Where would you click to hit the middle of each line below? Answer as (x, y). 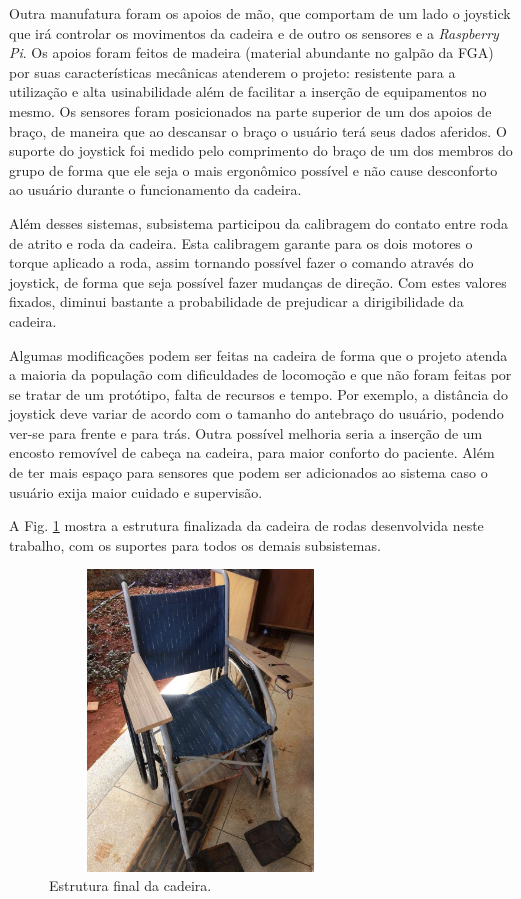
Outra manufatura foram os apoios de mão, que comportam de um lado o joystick (260, 13)
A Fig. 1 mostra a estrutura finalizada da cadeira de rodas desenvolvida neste (246, 525)
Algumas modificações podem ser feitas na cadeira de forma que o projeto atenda (258, 354)
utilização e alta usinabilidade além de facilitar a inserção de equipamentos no (248, 91)
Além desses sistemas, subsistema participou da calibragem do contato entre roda (258, 222)
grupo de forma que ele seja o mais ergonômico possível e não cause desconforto (253, 169)
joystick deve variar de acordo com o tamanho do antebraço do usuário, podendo (256, 413)
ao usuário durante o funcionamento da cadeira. (155, 189)
